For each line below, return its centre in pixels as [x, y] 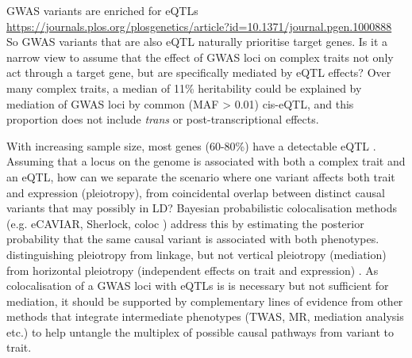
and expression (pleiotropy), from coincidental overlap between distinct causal [196, 192]
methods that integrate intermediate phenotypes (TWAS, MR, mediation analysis [205, 316]
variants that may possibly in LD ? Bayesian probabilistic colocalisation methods [202, 208]
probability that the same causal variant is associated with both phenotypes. [193, 239]
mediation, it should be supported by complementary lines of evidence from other [205, 301]
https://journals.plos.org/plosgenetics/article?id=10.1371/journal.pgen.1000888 [199, 26]
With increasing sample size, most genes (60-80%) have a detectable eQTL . [191, 145]
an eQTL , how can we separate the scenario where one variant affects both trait [201, 176]
